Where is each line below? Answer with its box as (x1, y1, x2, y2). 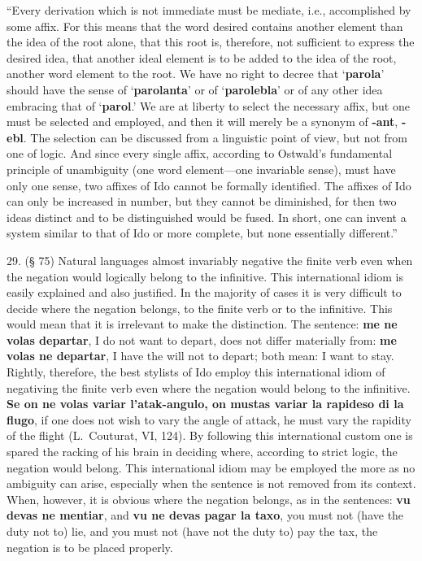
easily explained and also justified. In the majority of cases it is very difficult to (7, 284, 402, 301)
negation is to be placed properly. (7, 538, 173, 555)
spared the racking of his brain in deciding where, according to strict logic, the (7, 443, 398, 460)
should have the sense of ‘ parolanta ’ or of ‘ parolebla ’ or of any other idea (7, 80, 383, 98)
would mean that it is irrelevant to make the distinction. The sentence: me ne (7, 315, 398, 333)
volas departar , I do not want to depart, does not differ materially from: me (7, 331, 397, 348)
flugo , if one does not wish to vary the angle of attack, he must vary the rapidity (7, 411, 411, 428)
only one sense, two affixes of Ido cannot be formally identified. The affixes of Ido (7, 176, 411, 194)
